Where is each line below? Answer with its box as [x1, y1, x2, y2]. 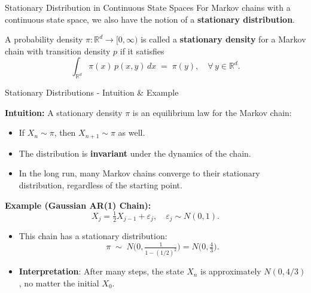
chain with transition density [5, 44, 111, 57]
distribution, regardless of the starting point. [19, 179, 182, 191]
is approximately [200, 265, 261, 277]
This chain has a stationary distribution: [19, 230, 167, 242]
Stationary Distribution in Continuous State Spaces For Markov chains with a [5, 1, 291, 13]
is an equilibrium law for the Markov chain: [132, 106, 292, 118]
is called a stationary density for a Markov [141, 33, 306, 45]
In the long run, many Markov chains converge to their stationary [19, 167, 260, 179]
